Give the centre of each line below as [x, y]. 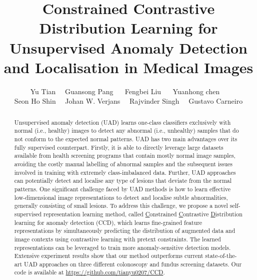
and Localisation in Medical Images [128, 67]
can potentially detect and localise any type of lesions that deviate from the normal [123, 181]
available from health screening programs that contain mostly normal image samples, [125, 156]
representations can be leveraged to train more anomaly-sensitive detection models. [122, 247]
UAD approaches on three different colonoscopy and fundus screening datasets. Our [133, 264]
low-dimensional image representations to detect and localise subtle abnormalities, [121, 197]
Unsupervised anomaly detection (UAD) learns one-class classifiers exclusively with [122, 122]
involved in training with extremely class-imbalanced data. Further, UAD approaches [125, 172]
